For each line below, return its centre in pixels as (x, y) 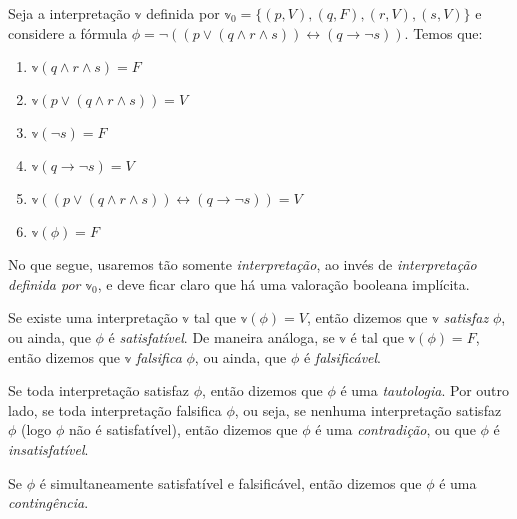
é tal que (377, 336)
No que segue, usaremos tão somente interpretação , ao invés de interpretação (242, 264)
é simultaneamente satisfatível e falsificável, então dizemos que (230, 482)
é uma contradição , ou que (395, 429)
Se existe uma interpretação (93, 317)
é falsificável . (342, 356)
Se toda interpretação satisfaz (99, 390)
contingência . (48, 502)
